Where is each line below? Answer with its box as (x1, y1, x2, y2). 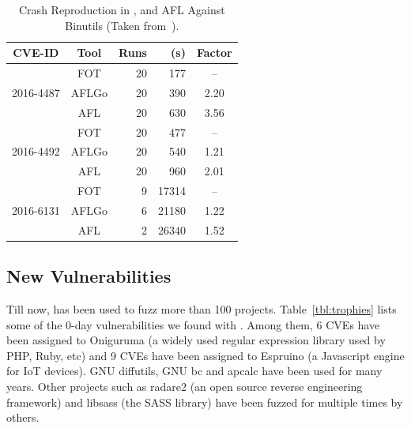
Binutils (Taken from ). (65, 17, 179, 33)
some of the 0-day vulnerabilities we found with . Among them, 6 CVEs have (6, 316, 380, 332)
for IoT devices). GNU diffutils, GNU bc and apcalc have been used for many (6, 362, 383, 379)
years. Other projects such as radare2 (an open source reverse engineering (6, 378, 363, 395)
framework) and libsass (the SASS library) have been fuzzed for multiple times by (6, 393, 403, 410)
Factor (196, 44, 232, 61)
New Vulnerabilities (6, 264, 172, 288)
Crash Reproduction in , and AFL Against (19, 2, 225, 17)
